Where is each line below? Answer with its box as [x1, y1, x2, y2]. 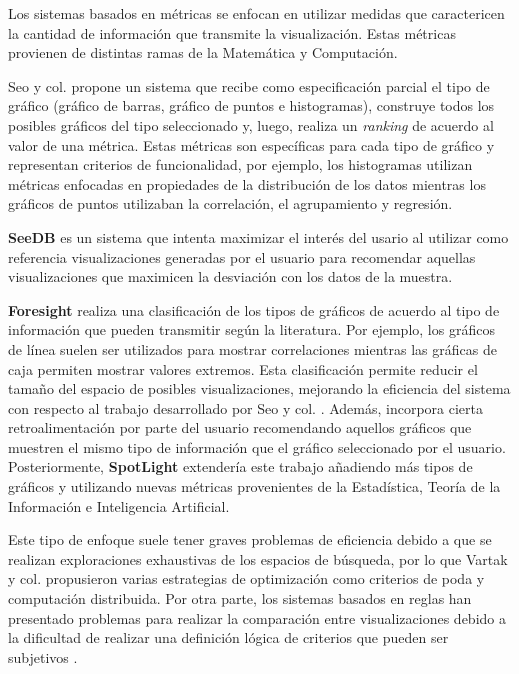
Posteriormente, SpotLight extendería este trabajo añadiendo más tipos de [8, 456, 473, 477]
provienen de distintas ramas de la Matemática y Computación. [8, 42, 398, 63]
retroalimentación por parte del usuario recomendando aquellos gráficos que [8, 417, 472, 438]
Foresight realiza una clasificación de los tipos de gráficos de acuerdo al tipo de [8, 299, 500, 320]
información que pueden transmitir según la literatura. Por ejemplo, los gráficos [8, 319, 495, 340]
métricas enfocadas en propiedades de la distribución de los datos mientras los [8, 173, 486, 194]
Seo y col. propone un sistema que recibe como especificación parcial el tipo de [8, 75, 490, 96]
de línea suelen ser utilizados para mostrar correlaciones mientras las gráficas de [8, 338, 497, 359]
